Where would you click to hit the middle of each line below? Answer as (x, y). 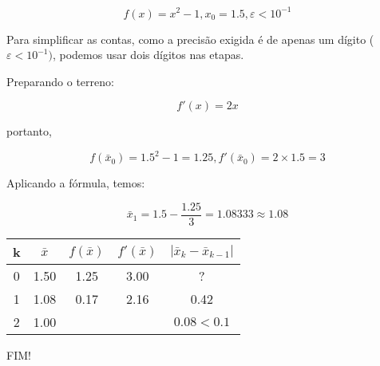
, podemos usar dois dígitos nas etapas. (148, 55)
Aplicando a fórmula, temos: (76, 183)
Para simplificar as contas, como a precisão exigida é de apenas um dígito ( (190, 39)
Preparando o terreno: (60, 81)
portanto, (29, 131)
